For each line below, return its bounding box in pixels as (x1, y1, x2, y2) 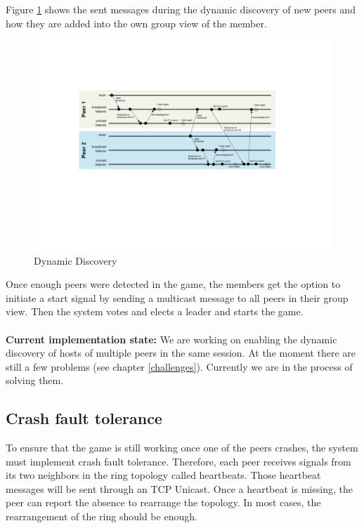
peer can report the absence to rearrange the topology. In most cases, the (6, 495, 321, 510)
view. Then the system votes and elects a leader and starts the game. (6, 304, 304, 319)
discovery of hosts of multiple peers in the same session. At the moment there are (6, 345, 356, 360)
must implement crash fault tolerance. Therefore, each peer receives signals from (6, 454, 351, 468)
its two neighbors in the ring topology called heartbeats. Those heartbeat (6, 468, 321, 482)
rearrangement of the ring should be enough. (6, 509, 197, 524)
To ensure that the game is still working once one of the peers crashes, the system (6, 440, 358, 455)
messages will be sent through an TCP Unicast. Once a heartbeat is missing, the (6, 481, 353, 496)
